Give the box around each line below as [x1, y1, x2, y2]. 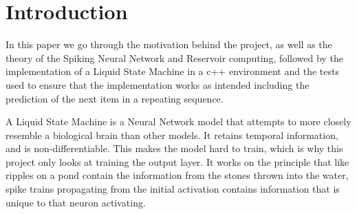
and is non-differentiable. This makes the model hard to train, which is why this [6, 141, 343, 156]
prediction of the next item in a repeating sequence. [6, 91, 224, 105]
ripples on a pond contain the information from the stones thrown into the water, [6, 168, 349, 182]
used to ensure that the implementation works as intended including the [6, 77, 310, 92]
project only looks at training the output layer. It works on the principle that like [6, 154, 349, 169]
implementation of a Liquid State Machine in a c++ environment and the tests [6, 64, 339, 78]
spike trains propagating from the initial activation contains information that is [6, 182, 340, 196]
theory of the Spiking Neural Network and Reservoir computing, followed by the [6, 50, 343, 65]
